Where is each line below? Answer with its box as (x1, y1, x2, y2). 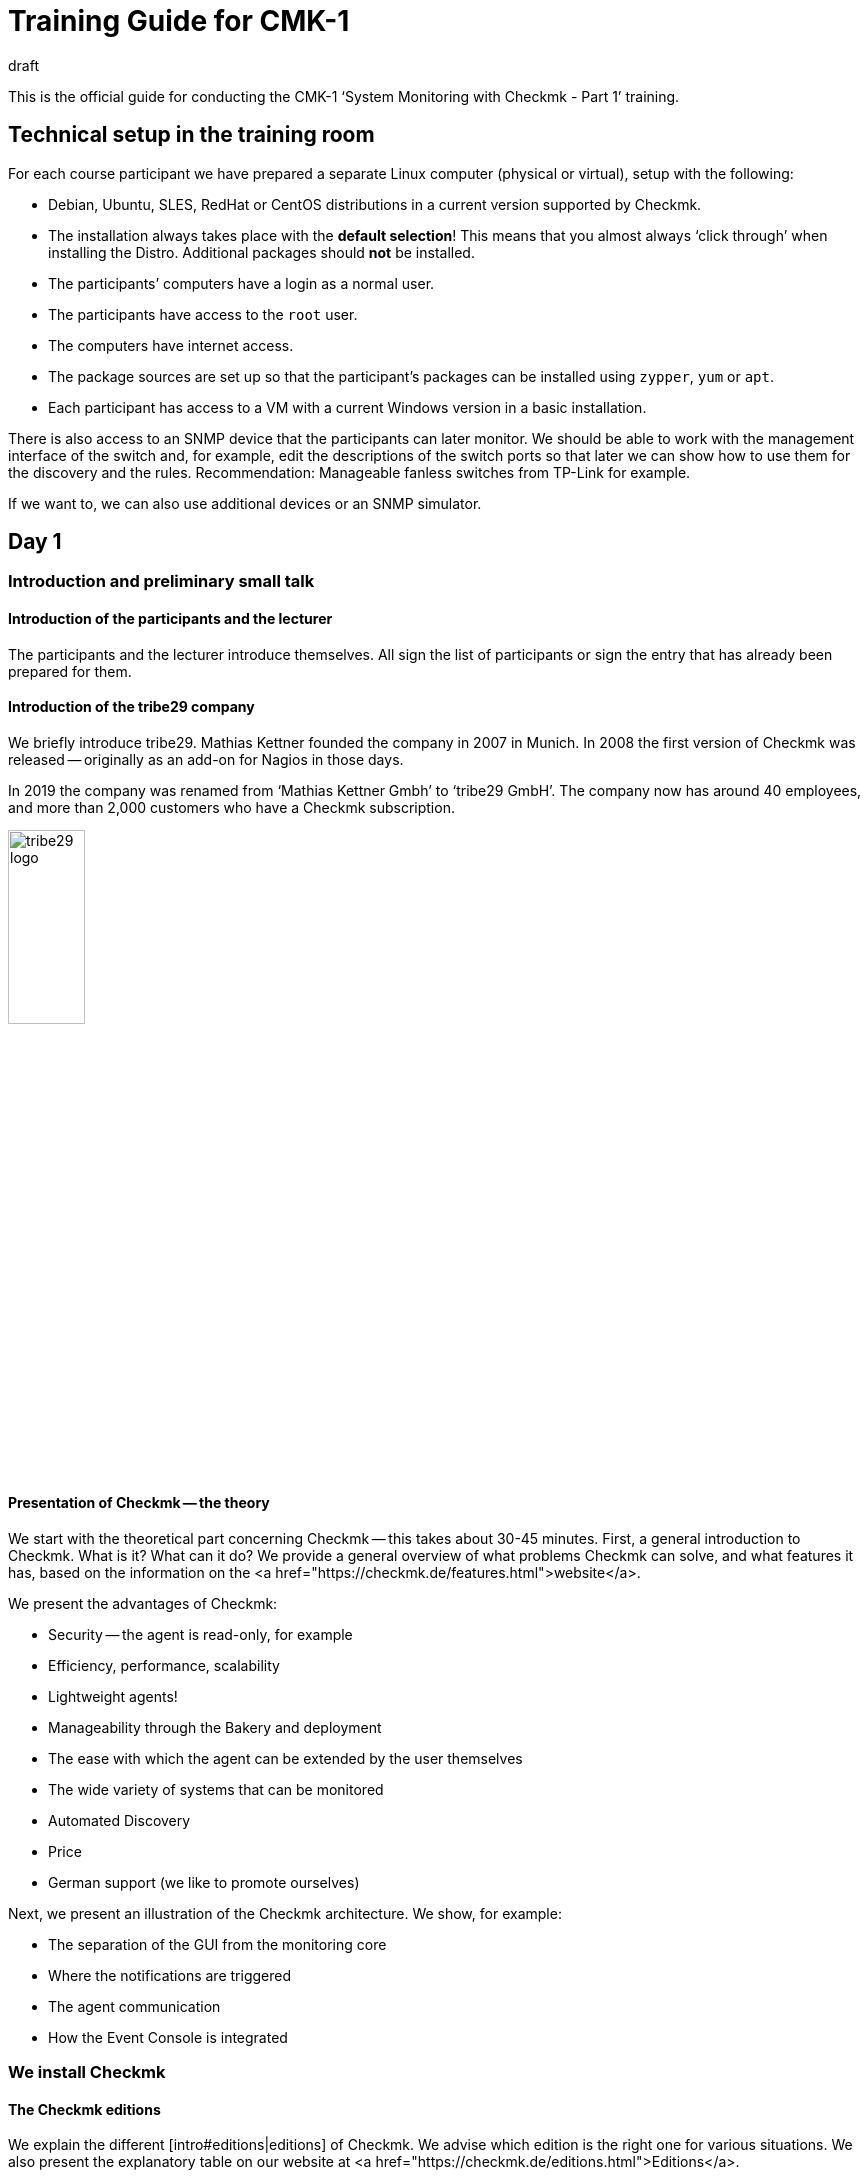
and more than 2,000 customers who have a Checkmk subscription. (8, 798, 455, 816)
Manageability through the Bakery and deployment (48, 1718, 382, 1736)
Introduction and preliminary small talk (8, 571, 315, 592)
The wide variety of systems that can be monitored (48, 1780, 384, 1798)
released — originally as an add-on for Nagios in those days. (8, 750, 404, 768)
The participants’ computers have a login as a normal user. (48, 274, 435, 292)
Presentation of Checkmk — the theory (8, 1494, 270, 1512)
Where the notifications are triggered (48, 1966, 291, 1984)
